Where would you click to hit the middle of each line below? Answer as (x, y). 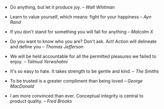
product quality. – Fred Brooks (41, 101)
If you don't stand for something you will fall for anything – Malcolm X (81, 32)
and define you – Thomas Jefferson (47, 47)
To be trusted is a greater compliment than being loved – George (76, 81)
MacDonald (22, 86)
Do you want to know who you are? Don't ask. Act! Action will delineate (83, 41)
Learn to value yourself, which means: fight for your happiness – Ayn (80, 17)
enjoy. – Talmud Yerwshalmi (39, 61)
